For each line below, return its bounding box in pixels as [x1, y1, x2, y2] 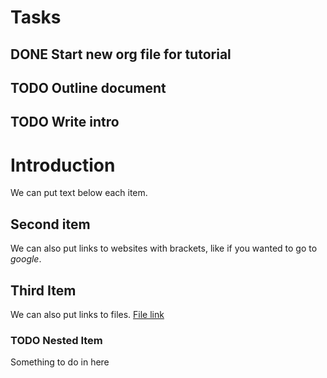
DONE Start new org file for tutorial [10, 46, 232, 63]
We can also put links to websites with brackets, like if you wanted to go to [10, 242, 318, 255]
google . [10, 253, 42, 265]
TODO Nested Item [10, 333, 103, 347]
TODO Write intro [10, 114, 120, 131]
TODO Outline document [10, 79, 167, 96]
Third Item [10, 282, 77, 299]
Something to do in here [10, 356, 110, 368]
